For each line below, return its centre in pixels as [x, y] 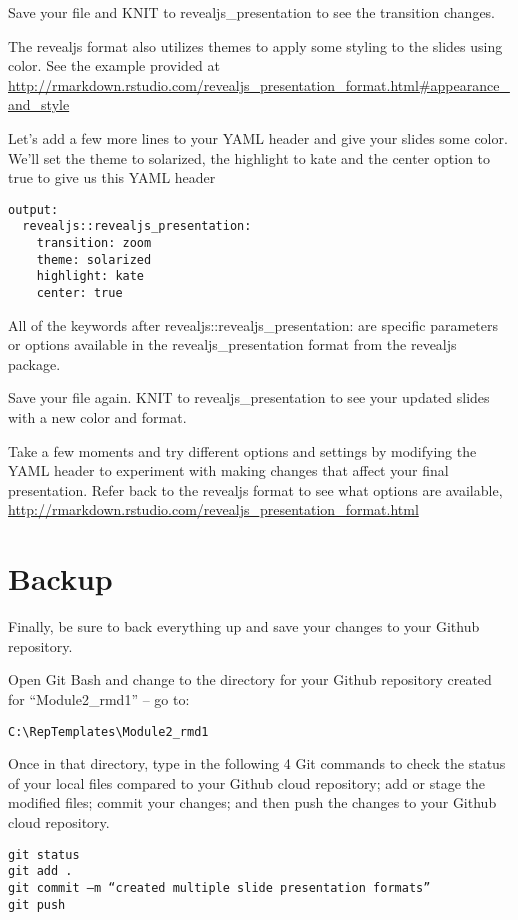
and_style [39, 104]
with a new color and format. [97, 417]
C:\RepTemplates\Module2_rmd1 [108, 731]
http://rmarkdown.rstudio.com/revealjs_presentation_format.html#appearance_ [259, 84]
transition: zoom [94, 243]
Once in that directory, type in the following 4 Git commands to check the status [257, 763]
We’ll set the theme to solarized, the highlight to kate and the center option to [249, 157]
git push [37, 904]
